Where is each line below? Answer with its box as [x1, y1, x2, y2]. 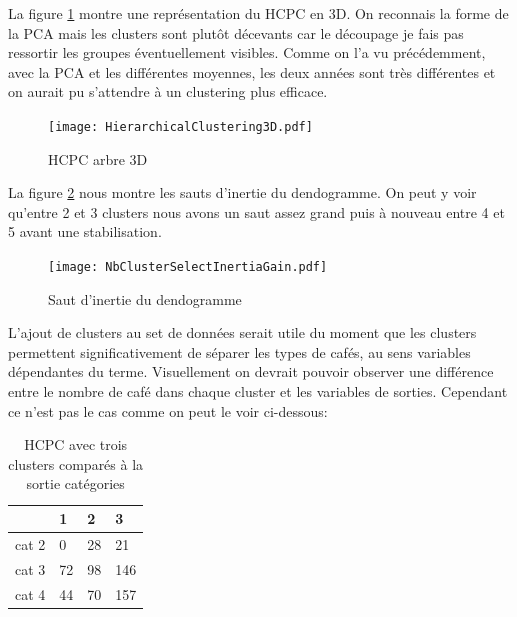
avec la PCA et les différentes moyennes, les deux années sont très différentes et [8, 61, 496, 82]
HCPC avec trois [24, 434, 128, 455]
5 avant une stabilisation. [8, 221, 162, 242]
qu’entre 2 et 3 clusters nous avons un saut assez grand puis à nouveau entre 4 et [8, 201, 505, 222]
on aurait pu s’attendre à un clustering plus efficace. [8, 81, 328, 102]
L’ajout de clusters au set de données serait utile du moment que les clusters [8, 322, 477, 343]
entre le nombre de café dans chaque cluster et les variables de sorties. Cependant [8, 381, 508, 402]
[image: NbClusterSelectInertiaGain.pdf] [48, 260, 328, 274]
